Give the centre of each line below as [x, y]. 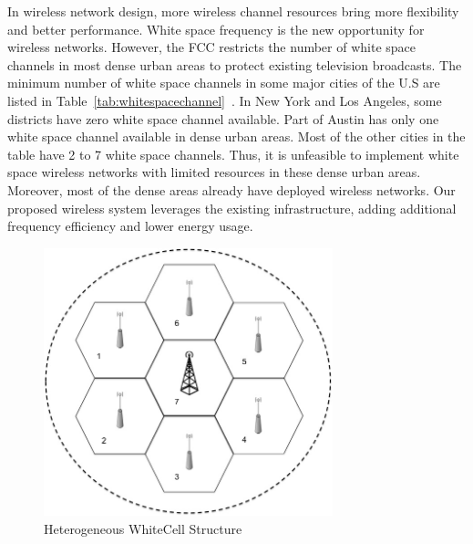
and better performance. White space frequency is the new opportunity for [216, 29]
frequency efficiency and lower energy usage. [130, 226]
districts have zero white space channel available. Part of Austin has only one [223, 118]
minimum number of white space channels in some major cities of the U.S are [224, 83]
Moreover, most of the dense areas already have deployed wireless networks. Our [231, 189]
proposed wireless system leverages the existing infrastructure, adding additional [232, 208]
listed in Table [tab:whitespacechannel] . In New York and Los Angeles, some [225, 100]
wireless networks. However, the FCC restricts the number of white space [212, 47]
